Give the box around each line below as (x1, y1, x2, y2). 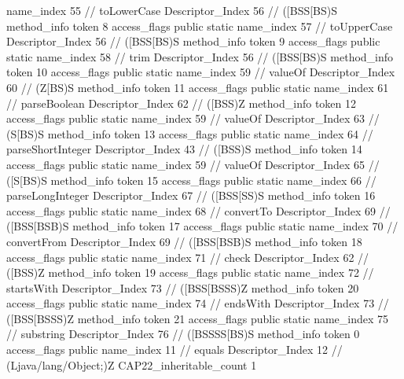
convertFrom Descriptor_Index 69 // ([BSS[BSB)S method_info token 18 (6, 233, 362, 249)
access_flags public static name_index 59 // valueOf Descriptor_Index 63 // (6, 110, 380, 127)
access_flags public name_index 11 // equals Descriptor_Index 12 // (6, 341, 343, 358)
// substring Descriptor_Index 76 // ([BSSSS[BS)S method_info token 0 (6, 326, 360, 342)
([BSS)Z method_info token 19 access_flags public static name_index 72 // (6, 264, 374, 281)
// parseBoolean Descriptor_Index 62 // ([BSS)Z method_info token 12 (6, 94, 356, 111)
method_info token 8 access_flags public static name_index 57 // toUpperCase (6, 17, 393, 34)
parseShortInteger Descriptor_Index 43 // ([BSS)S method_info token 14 (6, 141, 362, 157)
